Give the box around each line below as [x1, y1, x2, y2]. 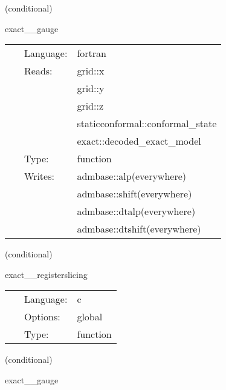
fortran [77, 46, 106, 61]
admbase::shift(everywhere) [77, 187, 192, 201]
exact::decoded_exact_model [77, 134, 201, 148]
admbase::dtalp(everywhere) [77, 204, 196, 219]
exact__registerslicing [5, 268, 88, 280]
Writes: [24, 169, 54, 183]
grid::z [77, 99, 103, 113]
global [77, 309, 103, 324]
